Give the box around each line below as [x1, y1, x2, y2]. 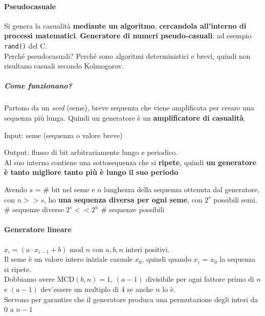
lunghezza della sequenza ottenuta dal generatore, [104, 184, 260, 194]
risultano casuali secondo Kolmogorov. [4, 60, 124, 71]
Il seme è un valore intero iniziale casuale [4, 254, 133, 264]
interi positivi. [125, 243, 170, 254]
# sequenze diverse [4, 204, 64, 215]
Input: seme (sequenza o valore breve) [4, 129, 123, 140]
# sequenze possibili [101, 204, 165, 215]
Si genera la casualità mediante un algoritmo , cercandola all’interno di [4, 20, 247, 31]
